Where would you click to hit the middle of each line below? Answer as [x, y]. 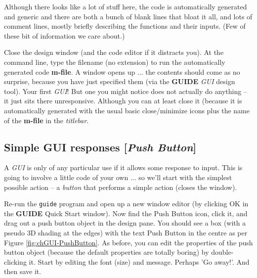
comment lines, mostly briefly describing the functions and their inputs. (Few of [125, 26]
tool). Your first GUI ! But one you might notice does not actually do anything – [126, 91]
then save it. [23, 271]
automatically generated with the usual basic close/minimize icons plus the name [127, 110]
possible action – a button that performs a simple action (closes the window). [121, 187]
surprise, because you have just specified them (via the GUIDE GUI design [120, 81]
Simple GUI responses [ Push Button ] [100, 147]
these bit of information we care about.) [64, 35]
